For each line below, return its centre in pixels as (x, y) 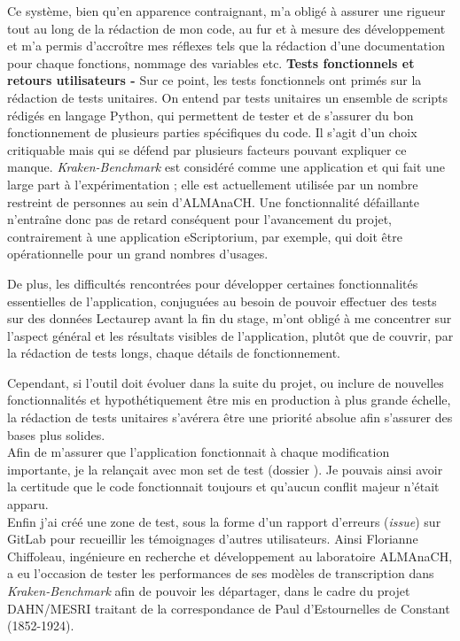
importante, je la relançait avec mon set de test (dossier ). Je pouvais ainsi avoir (225, 469)
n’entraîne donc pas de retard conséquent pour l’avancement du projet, (199, 219)
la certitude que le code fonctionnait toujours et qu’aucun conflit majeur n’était (223, 487)
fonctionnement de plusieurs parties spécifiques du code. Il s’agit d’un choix (212, 132)
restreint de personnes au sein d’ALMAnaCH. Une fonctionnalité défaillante (213, 201)
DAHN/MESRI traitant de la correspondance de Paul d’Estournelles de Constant (229, 608)
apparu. (28, 504)
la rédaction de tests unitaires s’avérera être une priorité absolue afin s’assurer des (230, 417)
